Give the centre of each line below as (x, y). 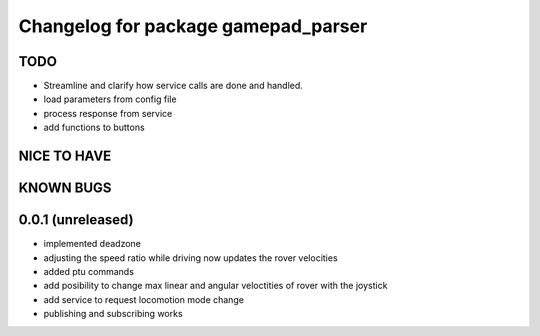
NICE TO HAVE (65, 156)
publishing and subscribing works (113, 314)
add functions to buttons (94, 127)
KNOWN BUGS (65, 188)
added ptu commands (89, 271)
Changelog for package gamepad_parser (193, 26)
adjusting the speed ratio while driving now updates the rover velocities (191, 257)
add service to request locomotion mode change (144, 299)
